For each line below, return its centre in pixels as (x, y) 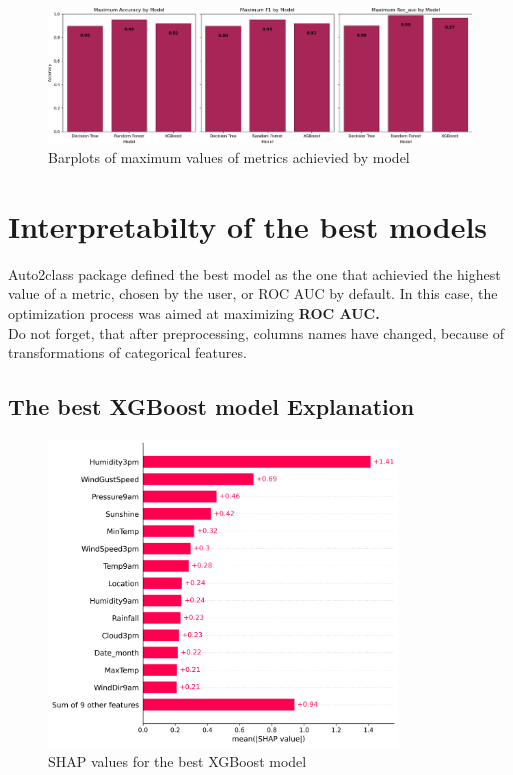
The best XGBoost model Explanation (211, 406)
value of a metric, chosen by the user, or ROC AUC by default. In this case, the (253, 293)
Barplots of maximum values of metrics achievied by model (229, 157)
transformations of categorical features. (127, 352)
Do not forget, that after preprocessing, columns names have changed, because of (256, 332)
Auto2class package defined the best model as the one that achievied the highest (254, 273)
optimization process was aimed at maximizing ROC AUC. (194, 313)
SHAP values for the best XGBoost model (177, 760)
